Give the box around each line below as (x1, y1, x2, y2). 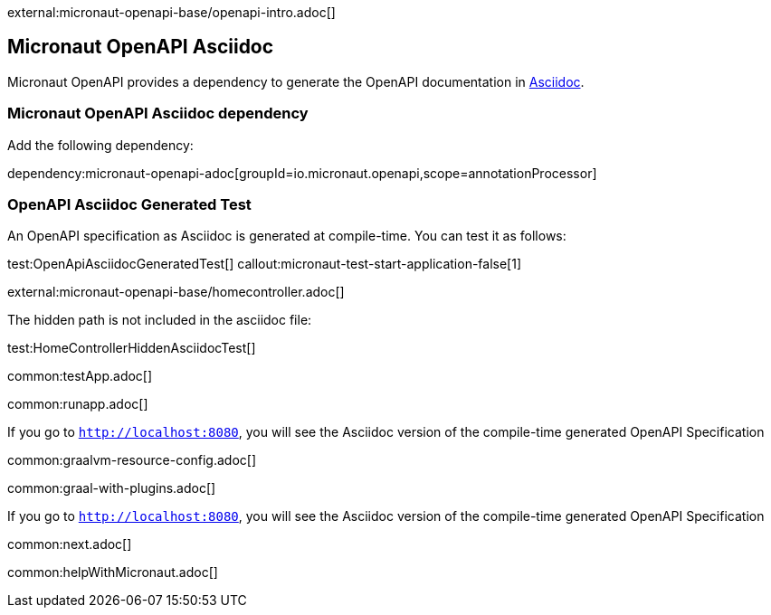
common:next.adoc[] (7, 536, 132, 553)
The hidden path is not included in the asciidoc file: (7, 312, 312, 328)
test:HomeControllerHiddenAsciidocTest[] (7, 340, 256, 356)
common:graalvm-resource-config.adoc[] (7, 452, 257, 468)
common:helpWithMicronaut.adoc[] (7, 564, 218, 581)
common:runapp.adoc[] (7, 396, 148, 412)
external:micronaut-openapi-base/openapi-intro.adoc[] (7, 5, 336, 20)
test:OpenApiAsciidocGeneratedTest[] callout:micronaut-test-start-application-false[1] (7, 256, 522, 272)
